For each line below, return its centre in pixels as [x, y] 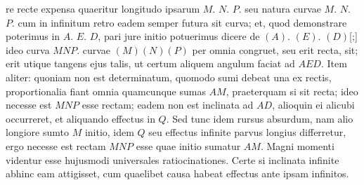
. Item [334, 63]
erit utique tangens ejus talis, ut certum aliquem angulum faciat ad [150, 63]
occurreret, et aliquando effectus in [80, 118]
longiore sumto [37, 132]
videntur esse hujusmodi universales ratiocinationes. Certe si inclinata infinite [173, 159]
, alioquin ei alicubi [313, 105]
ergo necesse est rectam [56, 145]
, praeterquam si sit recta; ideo [292, 91]
